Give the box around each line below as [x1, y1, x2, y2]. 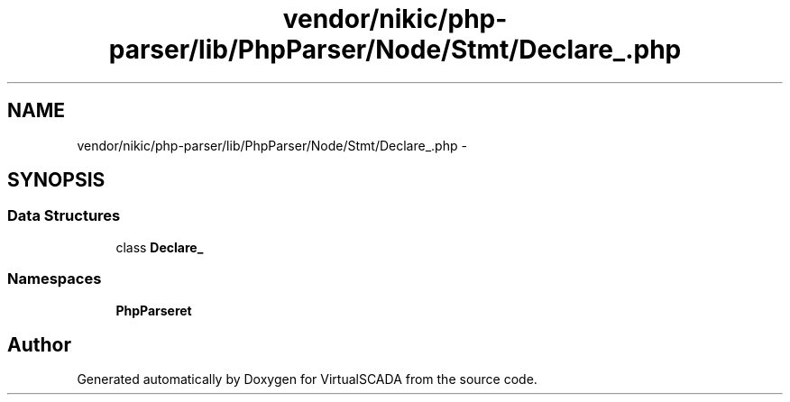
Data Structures [7, 206, 121, 225]
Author [7, 333, 71, 356]
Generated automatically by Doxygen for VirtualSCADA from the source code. [77, 371, 537, 388]
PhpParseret [115, 302, 192, 318]
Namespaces [7, 270, 102, 288]
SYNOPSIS [7, 169, 106, 192]
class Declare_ [115, 239, 204, 255]
